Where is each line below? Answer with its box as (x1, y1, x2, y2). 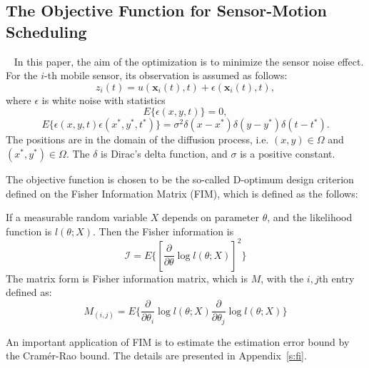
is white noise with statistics (41, 92, 166, 107)
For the (6, 68, 38, 83)
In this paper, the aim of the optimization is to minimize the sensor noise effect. (14, 53, 364, 68)
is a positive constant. (240, 145, 335, 160)
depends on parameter (162, 210, 259, 225)
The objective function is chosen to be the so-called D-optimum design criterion (6, 171, 354, 186)
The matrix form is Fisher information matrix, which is (6, 270, 248, 285)
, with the (261, 270, 304, 285)
